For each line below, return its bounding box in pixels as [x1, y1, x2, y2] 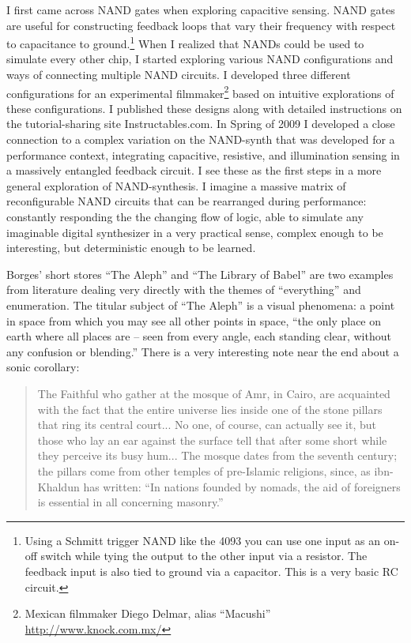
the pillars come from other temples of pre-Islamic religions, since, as [37, 462, 371, 479]
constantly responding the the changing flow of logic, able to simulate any [6, 209, 364, 225]
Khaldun [37, 478, 80, 494]
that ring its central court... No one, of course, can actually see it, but [37, 416, 376, 433]
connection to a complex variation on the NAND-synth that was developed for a [6, 131, 395, 148]
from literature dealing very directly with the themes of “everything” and [6, 281, 361, 298]
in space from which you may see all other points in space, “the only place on [6, 312, 382, 329]
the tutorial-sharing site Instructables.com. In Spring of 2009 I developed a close [6, 115, 395, 132]
